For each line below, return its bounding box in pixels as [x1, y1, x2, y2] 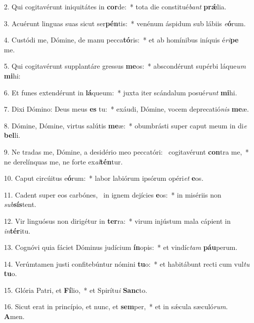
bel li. [4, 130, 20, 140]
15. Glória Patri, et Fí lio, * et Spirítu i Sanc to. [4, 284, 147, 295]
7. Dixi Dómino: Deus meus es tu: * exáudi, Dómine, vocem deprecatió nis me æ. [4, 104, 249, 114]
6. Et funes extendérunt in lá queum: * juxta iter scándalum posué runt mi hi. [4, 87, 237, 97]
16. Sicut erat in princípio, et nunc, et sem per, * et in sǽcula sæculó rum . [4, 301, 228, 312]
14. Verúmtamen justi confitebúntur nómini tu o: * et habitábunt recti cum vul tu [4, 258, 250, 269]
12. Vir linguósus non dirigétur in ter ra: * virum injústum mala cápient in [4, 215, 231, 226]
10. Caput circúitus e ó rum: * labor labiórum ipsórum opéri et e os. [4, 173, 204, 183]
